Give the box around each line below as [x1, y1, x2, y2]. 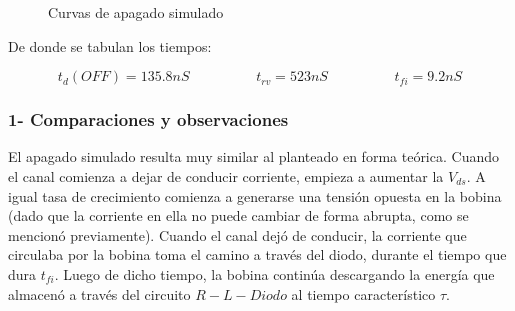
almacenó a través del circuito [8, 283, 191, 304]
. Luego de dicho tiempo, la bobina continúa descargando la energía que [54, 263, 495, 284]
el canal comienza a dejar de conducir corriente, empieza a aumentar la [8, 166, 444, 186]
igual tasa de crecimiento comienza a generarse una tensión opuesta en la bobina [8, 185, 502, 206]
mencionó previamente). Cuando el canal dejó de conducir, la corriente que [8, 224, 467, 245]
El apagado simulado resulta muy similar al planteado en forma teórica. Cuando [8, 146, 499, 167]
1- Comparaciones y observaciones [8, 107, 289, 132]
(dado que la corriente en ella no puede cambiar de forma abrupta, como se [8, 205, 469, 226]
